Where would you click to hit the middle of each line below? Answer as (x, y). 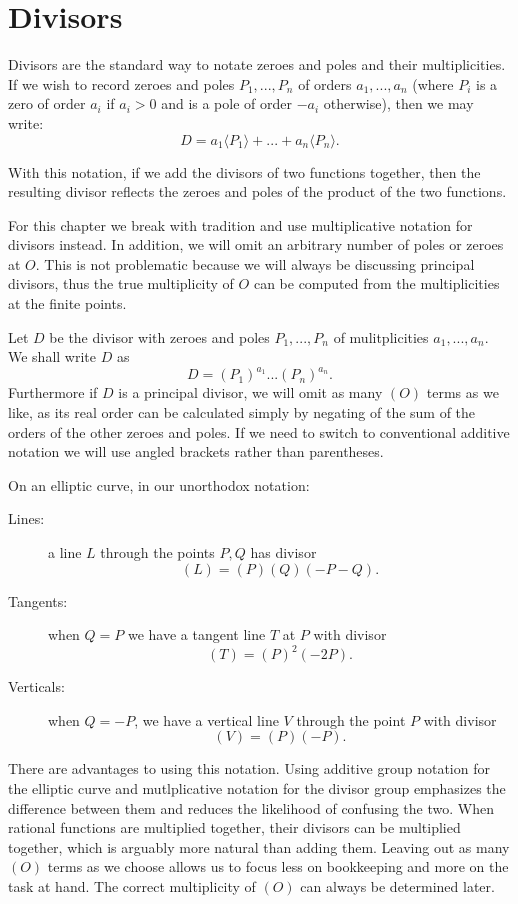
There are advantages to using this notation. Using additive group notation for (249, 768)
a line (65, 551)
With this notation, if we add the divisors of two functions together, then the (244, 171)
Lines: (26, 518)
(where (433, 83)
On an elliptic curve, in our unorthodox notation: (159, 484)
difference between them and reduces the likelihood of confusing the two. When (251, 807)
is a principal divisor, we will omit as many (250, 392)
